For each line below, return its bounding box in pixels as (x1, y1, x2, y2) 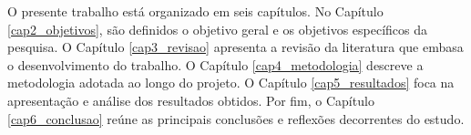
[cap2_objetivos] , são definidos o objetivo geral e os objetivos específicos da (7, 19, 428, 38)
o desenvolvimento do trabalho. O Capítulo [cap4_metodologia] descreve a (7, 55, 424, 74)
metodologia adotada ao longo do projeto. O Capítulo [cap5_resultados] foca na (7, 73, 455, 92)
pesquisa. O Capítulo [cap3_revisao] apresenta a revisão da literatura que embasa (7, 37, 464, 57)
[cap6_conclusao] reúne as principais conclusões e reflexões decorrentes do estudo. (7, 109, 465, 128)
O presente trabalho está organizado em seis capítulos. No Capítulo (7, 2, 384, 20)
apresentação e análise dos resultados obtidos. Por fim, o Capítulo (7, 90, 374, 109)
